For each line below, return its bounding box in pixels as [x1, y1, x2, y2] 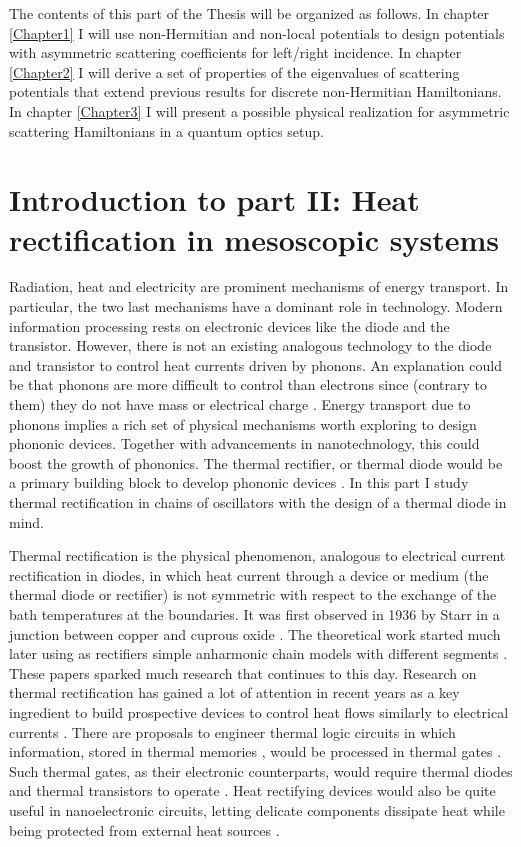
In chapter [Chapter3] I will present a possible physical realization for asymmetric [9, 100, 510, 121]
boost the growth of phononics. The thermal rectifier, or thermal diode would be [9, 452, 503, 473]
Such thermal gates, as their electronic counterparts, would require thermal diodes [9, 760, 513, 781]
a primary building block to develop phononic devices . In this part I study [9, 472, 469, 493]
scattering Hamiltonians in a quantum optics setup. [9, 120, 324, 141]
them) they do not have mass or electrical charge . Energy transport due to [9, 394, 471, 415]
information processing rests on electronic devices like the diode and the [9, 315, 450, 336]
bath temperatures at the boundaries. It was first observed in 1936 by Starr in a [9, 603, 500, 624]
